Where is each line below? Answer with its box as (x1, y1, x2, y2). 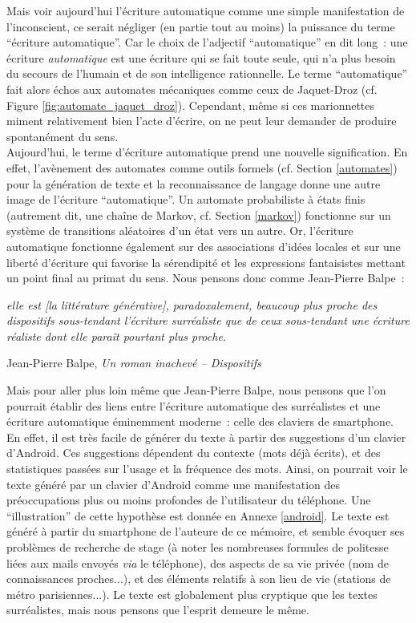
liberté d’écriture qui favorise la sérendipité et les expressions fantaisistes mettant (6, 253, 406, 270)
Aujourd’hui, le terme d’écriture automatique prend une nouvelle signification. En (6, 144, 408, 160)
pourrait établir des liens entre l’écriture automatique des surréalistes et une (6, 397, 381, 414)
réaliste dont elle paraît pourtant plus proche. (6, 327, 227, 344)
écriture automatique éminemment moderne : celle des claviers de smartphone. (6, 413, 394, 430)
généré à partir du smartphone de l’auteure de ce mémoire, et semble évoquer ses (6, 523, 405, 540)
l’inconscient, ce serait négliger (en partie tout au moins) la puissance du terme (6, 18, 395, 34)
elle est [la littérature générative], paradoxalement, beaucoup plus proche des (6, 296, 378, 313)
